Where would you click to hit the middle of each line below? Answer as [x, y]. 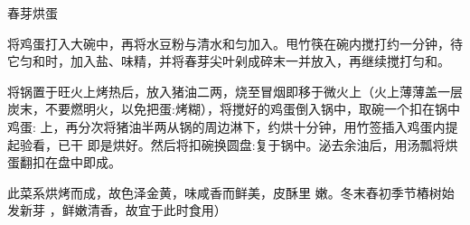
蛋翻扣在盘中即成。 [64, 162]
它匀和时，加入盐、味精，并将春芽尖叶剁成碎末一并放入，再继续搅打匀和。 [229, 61]
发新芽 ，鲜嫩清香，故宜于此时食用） [117, 210]
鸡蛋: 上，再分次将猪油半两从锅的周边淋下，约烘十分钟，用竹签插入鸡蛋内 [226, 126]
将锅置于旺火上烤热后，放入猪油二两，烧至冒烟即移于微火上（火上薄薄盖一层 [235, 91]
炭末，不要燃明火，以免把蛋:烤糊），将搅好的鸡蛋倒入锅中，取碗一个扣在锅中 [234, 109]
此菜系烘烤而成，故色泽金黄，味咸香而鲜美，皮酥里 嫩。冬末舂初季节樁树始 [231, 192]
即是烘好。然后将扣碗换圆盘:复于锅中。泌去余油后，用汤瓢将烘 [273, 144]
